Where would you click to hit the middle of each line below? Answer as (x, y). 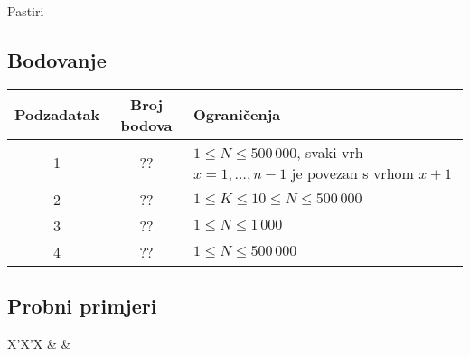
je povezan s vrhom (352, 173)
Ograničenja (237, 115)
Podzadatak (57, 115)
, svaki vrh (330, 152)
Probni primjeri (82, 306)
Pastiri (26, 11)
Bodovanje (57, 59)
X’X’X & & (39, 343)
